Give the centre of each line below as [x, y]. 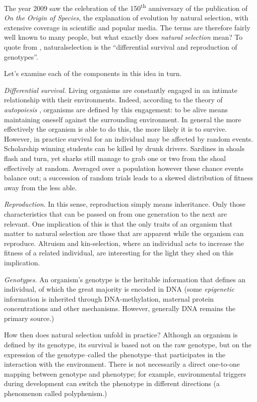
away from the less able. [40, 187]
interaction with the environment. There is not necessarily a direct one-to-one [122, 364]
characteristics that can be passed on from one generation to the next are [116, 213]
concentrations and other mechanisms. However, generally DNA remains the [120, 308]
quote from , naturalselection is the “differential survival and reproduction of [121, 47]
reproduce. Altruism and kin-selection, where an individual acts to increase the [124, 243]
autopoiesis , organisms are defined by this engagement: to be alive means [116, 109]
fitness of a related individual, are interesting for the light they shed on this [119, 253]
